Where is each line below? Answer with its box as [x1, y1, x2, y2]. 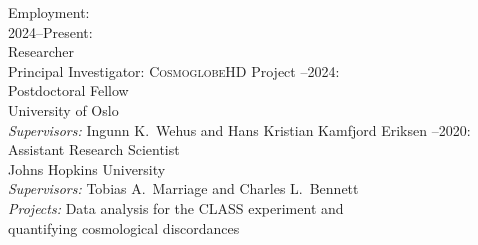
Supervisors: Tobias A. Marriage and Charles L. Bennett [8, 178, 359, 199]
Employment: [8, 2, 90, 22]
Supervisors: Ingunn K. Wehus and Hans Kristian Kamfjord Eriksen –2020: [8, 119, 471, 140]
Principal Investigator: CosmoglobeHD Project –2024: [8, 60, 340, 81]
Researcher [8, 41, 75, 62]
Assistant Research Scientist [8, 139, 180, 160]
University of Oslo [8, 99, 119, 120]
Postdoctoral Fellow [8, 80, 129, 101]
